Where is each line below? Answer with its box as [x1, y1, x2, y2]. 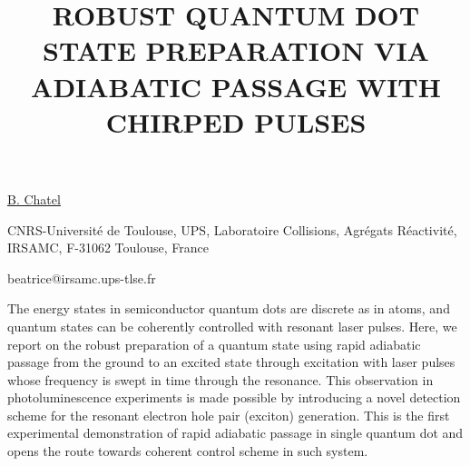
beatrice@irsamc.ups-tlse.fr [7, 268, 156, 287]
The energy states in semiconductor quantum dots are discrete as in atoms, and [7, 299, 450, 318]
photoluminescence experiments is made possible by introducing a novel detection [7, 388, 461, 407]
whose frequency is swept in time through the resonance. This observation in [7, 370, 434, 389]
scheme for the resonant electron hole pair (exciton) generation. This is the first [7, 405, 450, 424]
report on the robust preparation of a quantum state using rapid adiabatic [7, 334, 421, 353]
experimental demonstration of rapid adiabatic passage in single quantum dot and [7, 423, 464, 442]
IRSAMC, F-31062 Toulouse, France [7, 238, 209, 257]
